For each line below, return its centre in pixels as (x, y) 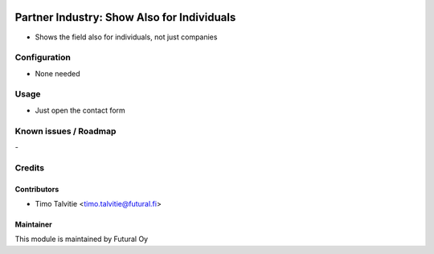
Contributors (37, 189)
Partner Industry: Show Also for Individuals (125, 17)
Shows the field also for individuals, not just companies (126, 37)
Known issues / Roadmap (66, 131)
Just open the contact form (80, 110)
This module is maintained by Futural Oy (82, 239)
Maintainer (33, 224)
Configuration (43, 58)
